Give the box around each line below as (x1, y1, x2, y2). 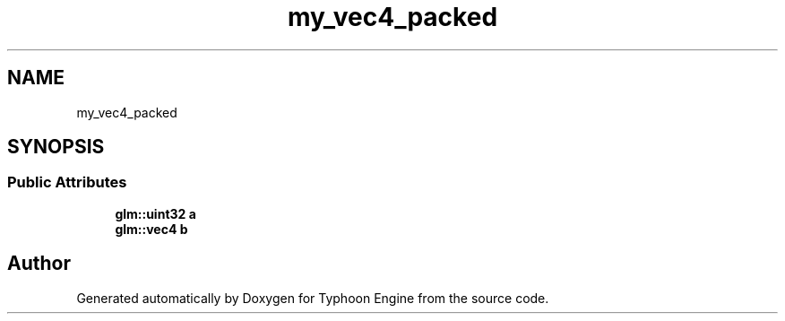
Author (7, 252, 71, 275)
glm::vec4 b (115, 221, 188, 237)
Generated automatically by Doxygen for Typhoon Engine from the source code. (76, 290, 549, 306)
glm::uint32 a (115, 205, 196, 221)
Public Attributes (7, 173, 127, 192)
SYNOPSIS (7, 135, 105, 159)
